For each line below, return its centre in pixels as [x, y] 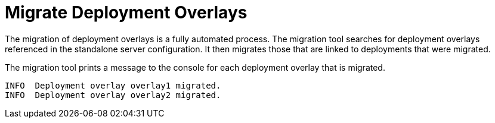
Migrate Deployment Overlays [126, 12]
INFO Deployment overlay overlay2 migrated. [113, 95]
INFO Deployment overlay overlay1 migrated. [113, 85]
